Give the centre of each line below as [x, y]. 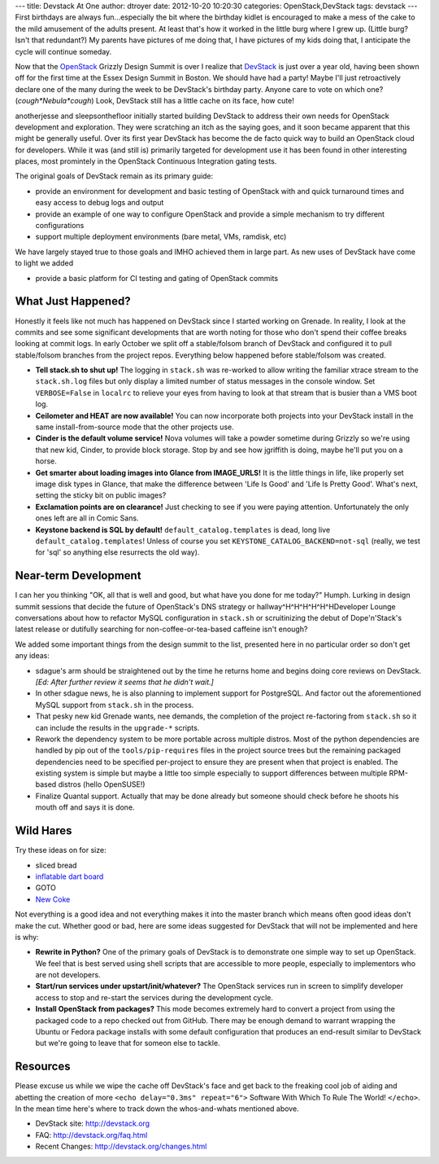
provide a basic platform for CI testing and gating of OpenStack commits [157, 278]
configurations [60, 226]
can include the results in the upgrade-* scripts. [117, 727]
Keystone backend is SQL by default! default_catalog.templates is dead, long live [183, 529]
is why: [27, 937]
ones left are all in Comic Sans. [87, 518]
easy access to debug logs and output [100, 203]
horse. [46, 461]
